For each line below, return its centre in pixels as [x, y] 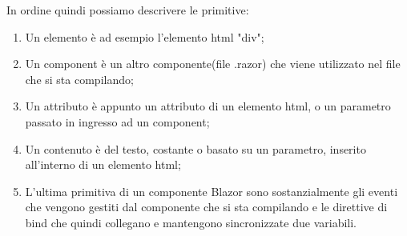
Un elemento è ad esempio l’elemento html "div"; [145, 36]
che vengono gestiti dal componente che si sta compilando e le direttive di [206, 207]
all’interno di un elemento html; [103, 164]
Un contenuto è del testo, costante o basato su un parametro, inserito [195, 148]
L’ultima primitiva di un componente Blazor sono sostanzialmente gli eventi [212, 191]
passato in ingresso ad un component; [117, 121]
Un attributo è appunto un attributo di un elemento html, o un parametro [208, 106]
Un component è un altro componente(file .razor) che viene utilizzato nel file [213, 64]
